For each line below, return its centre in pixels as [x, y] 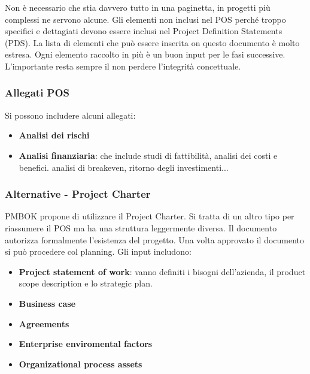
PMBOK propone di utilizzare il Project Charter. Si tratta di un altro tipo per [150, 216]
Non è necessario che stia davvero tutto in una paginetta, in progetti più [138, 7]
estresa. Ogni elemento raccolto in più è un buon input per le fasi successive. [145, 54]
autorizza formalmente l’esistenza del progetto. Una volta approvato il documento [155, 239]
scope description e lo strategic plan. [86, 283]
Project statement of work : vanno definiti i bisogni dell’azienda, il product [162, 271]
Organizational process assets [80, 364]
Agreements [44, 323]
